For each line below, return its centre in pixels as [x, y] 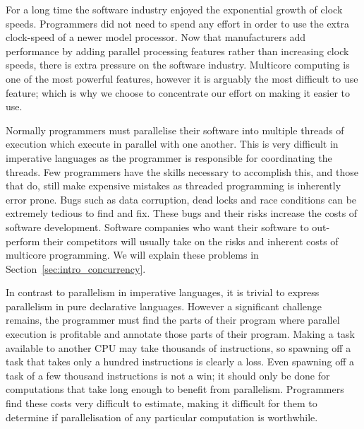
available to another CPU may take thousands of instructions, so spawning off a [178, 347]
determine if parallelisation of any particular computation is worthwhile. [162, 417]
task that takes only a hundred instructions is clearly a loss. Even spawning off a [180, 362]
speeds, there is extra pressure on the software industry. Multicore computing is [178, 65]
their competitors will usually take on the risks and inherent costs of [190, 241]
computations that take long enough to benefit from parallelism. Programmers [175, 389]
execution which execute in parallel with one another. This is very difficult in [172, 144]
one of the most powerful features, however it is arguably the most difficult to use [182, 78]
